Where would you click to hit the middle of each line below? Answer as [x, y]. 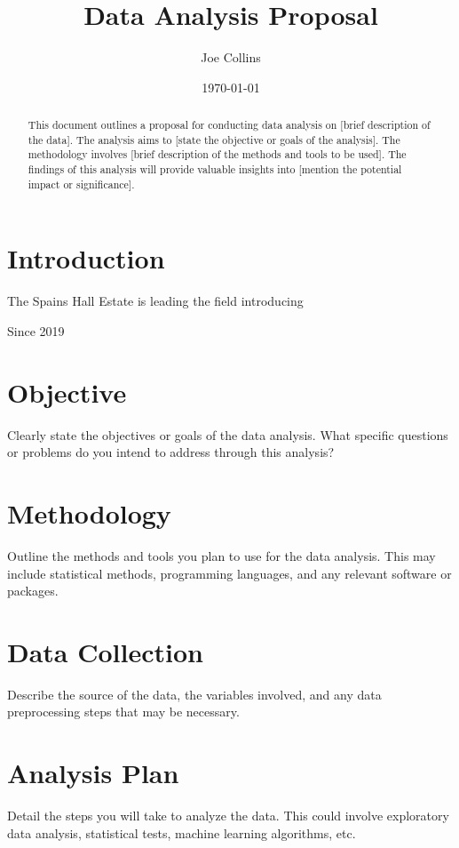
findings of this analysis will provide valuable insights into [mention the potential [215, 169]
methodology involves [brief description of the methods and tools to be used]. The [217, 154]
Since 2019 [36, 330]
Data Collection [105, 651]
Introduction [86, 258]
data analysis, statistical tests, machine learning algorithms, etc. [182, 832]
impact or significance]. [81, 184]
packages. [33, 591]
